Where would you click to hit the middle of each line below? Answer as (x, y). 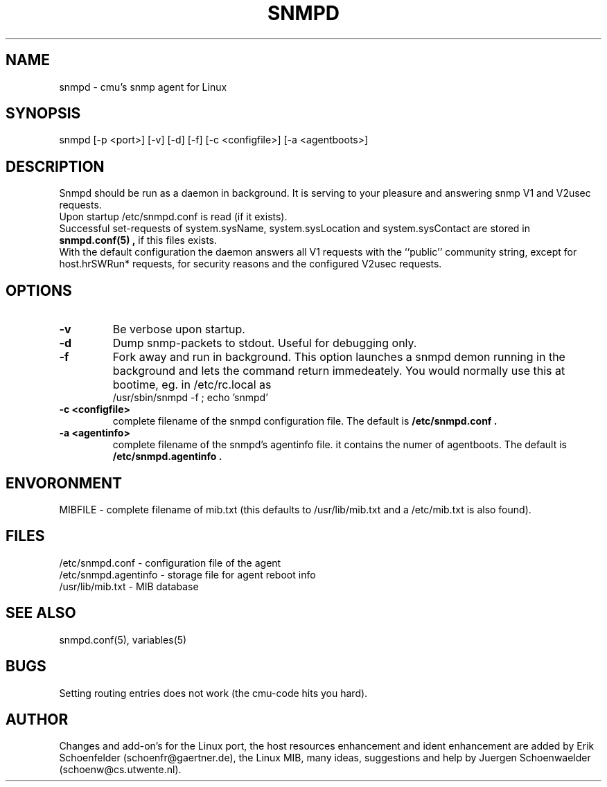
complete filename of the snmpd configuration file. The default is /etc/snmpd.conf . (305, 421)
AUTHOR (37, 719)
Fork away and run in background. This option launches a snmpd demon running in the (339, 357)
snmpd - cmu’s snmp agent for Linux (143, 87)
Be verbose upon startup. (179, 329)
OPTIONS (39, 290)
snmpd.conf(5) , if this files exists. (138, 240)
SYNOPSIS (43, 114)
